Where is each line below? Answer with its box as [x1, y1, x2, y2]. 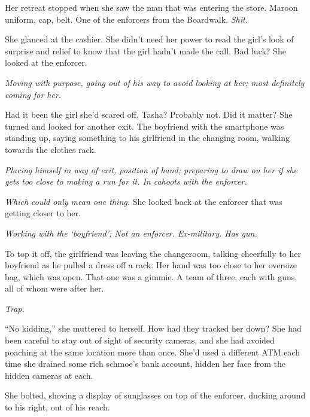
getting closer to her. [5, 207, 81, 219]
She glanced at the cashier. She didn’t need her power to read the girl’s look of [5, 33, 294, 45]
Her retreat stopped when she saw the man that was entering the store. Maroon [5, 1, 298, 13]
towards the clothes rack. [5, 143, 96, 155]
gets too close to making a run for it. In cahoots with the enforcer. [5, 175, 247, 188]
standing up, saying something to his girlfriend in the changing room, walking [5, 131, 290, 144]
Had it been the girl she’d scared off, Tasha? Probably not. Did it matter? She [5, 108, 293, 121]
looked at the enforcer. [5, 56, 87, 69]
